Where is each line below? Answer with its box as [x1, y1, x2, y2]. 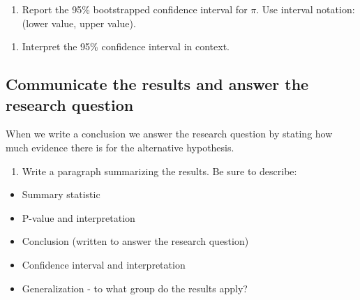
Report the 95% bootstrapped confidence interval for [22, 2, 248, 16]
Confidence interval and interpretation [22, 257, 186, 271]
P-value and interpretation [22, 210, 135, 225]
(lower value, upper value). [22, 15, 136, 30]
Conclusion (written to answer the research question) [22, 234, 249, 248]
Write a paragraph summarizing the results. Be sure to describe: [22, 163, 297, 178]
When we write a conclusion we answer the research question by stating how [6, 126, 333, 141]
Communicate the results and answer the [6, 73, 309, 95]
